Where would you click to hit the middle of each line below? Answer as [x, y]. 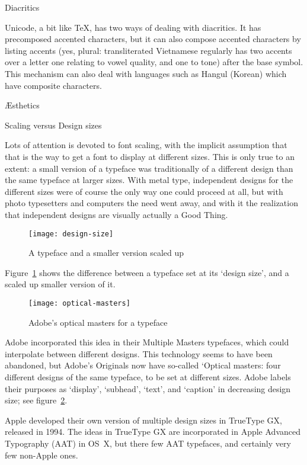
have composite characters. [53, 85]
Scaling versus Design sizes [53, 125]
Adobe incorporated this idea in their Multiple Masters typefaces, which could [147, 342]
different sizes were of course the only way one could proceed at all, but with [144, 191]
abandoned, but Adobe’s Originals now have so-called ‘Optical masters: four [143, 365]
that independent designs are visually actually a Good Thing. [116, 214]
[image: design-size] [71, 234]
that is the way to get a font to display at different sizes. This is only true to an [150, 156]
